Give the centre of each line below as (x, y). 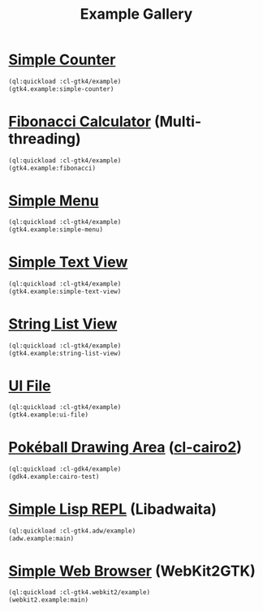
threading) (45, 138)
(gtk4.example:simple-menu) (56, 230)
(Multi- (178, 121)
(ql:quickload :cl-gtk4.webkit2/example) (80, 593)
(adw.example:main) (41, 538)
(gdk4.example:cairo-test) (54, 476)
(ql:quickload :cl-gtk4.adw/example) (72, 531)
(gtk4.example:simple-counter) (61, 89)
